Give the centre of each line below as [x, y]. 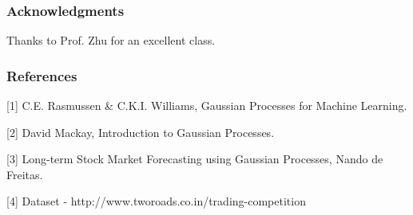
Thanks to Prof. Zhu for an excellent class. [111, 40]
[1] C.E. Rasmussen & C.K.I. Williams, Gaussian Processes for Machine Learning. [207, 106]
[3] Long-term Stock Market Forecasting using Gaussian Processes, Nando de [195, 159]
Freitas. [25, 174]
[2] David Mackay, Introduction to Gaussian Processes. [141, 132]
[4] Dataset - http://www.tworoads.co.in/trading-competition [156, 201]
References [42, 75]
